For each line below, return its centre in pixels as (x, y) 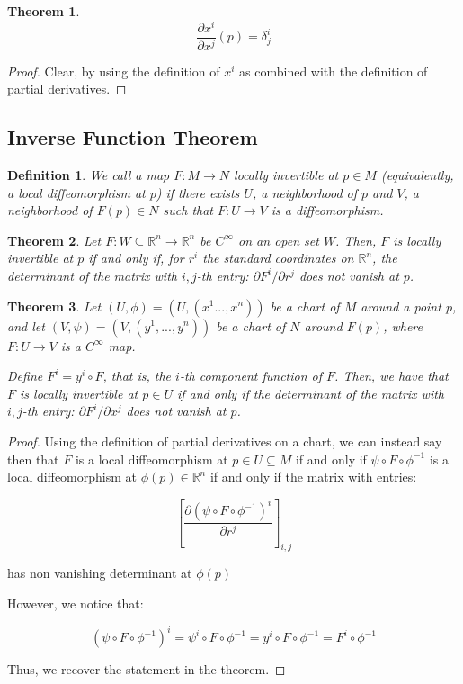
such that (188, 210)
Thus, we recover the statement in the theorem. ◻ (147, 669)
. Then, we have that (392, 376)
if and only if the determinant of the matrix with (311, 393)
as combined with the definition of (334, 71)
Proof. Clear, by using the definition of (114, 71)
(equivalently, (417, 175)
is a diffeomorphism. (327, 210)
